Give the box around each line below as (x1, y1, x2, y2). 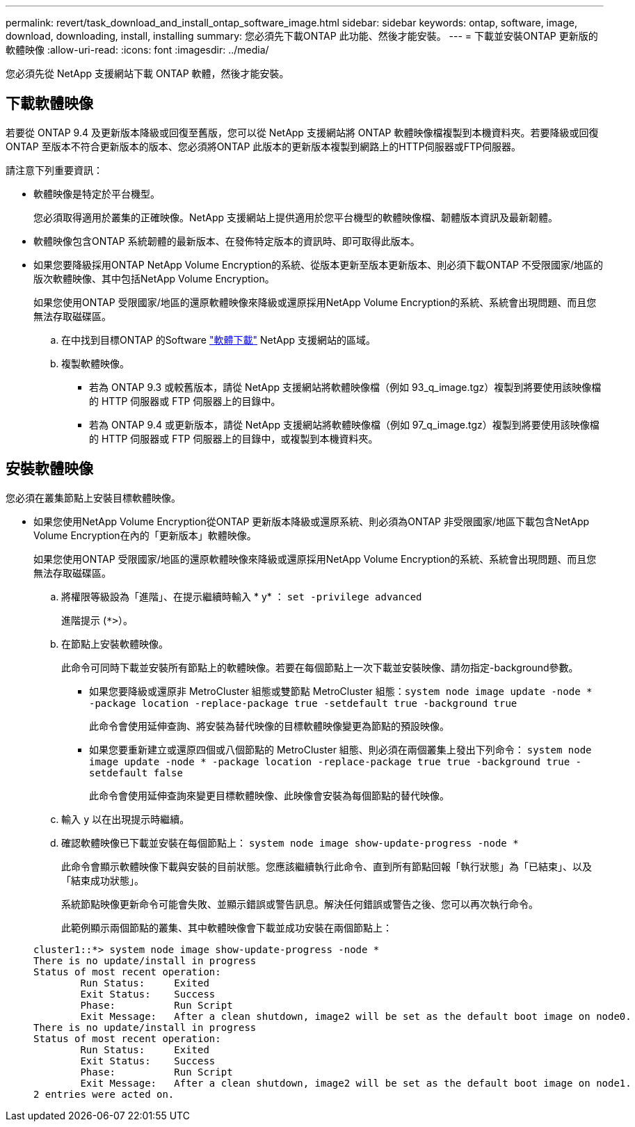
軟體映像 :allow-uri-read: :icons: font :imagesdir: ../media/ (6, 44, 269, 56)
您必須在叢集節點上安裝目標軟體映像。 (6, 491, 181, 504)
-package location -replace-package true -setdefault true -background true (89, 697, 517, 709)
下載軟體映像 (6, 95, 93, 113)
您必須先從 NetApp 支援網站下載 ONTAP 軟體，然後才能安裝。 (6, 67, 289, 79)
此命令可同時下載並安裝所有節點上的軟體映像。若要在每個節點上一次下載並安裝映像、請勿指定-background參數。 (61, 661, 579, 673)
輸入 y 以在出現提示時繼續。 (61, 813, 190, 825)
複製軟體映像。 (61, 357, 129, 369)
